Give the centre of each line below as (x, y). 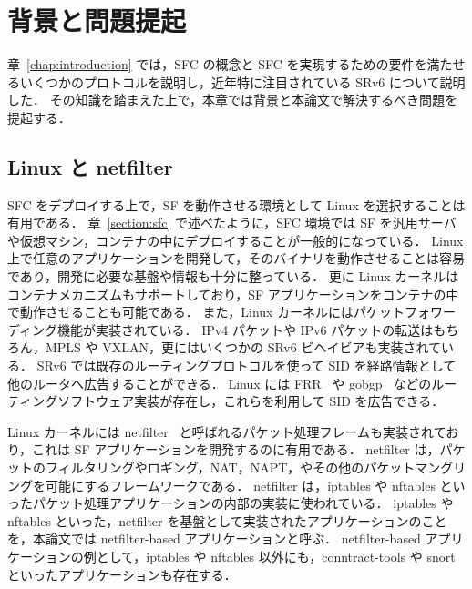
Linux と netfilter (90, 166)
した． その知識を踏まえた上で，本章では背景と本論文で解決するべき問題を (233, 100)
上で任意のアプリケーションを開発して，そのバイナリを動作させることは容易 (236, 258)
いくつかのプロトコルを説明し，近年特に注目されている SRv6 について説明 (242, 81)
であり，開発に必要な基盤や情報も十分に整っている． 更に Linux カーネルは (233, 276)
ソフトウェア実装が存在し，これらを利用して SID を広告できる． (251, 401)
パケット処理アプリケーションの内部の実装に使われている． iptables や (243, 503)
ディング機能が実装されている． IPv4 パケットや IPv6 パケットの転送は (221, 329)
